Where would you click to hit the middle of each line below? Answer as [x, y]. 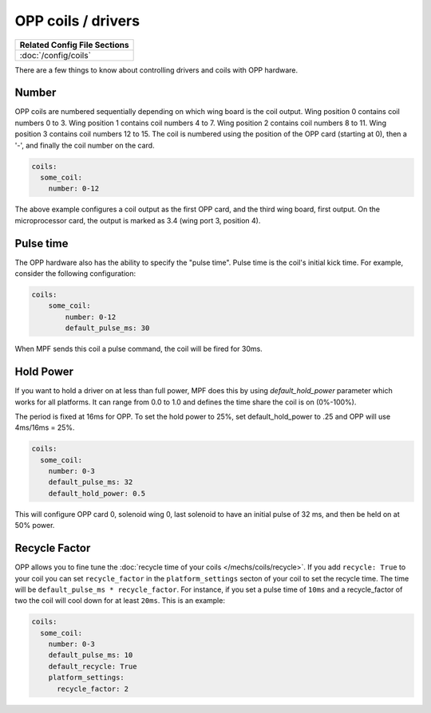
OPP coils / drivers [77, 21]
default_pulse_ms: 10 [91, 655]
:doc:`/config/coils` [55, 55]
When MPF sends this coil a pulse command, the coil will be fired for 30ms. [138, 349]
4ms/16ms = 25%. [45, 427]
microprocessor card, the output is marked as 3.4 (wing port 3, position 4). [138, 220]
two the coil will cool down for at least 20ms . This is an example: [120, 601]
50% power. [35, 526]
